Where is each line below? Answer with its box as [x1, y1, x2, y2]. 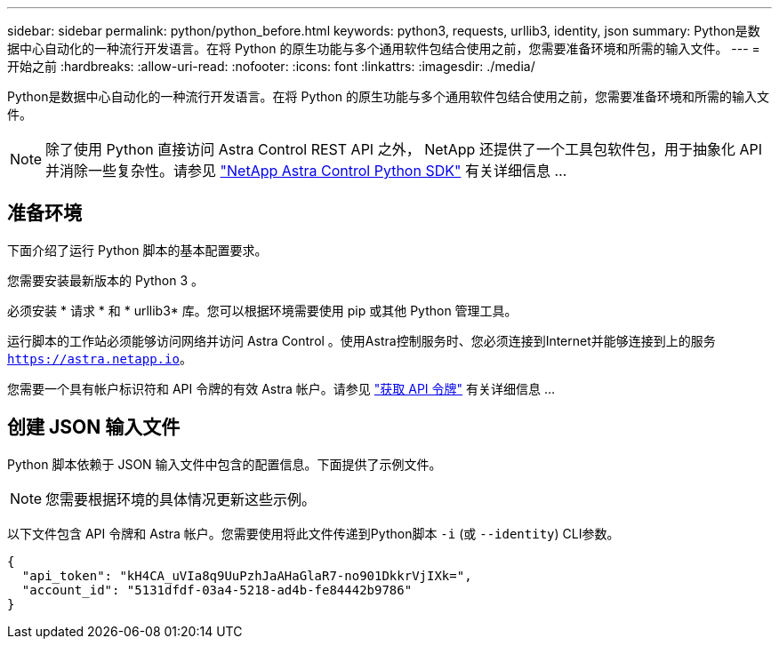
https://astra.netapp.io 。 [7, 350, 192, 366]
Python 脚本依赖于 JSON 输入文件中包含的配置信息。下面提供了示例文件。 [7, 456, 442, 472]
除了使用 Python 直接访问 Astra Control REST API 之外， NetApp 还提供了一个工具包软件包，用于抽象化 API [45, 140, 762, 158]
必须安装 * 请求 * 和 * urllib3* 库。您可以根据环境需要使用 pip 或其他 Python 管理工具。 [7, 302, 518, 318]
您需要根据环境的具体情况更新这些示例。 [45, 490, 317, 508]
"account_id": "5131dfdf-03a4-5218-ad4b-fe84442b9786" [21, 582, 413, 597]
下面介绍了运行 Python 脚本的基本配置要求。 [7, 242, 268, 258]
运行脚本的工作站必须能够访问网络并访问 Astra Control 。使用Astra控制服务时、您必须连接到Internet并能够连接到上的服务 [7, 332, 716, 348]
